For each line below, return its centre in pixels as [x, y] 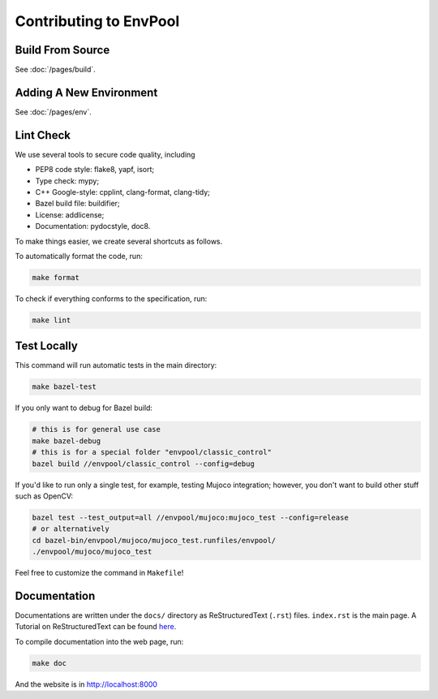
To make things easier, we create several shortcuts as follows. [119, 241]
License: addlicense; [70, 214]
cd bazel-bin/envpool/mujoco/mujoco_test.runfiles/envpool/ [154, 540]
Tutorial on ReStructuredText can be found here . [96, 627]
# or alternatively [71, 529]
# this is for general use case [97, 429]
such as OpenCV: [44, 496]
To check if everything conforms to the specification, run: [111, 298]
